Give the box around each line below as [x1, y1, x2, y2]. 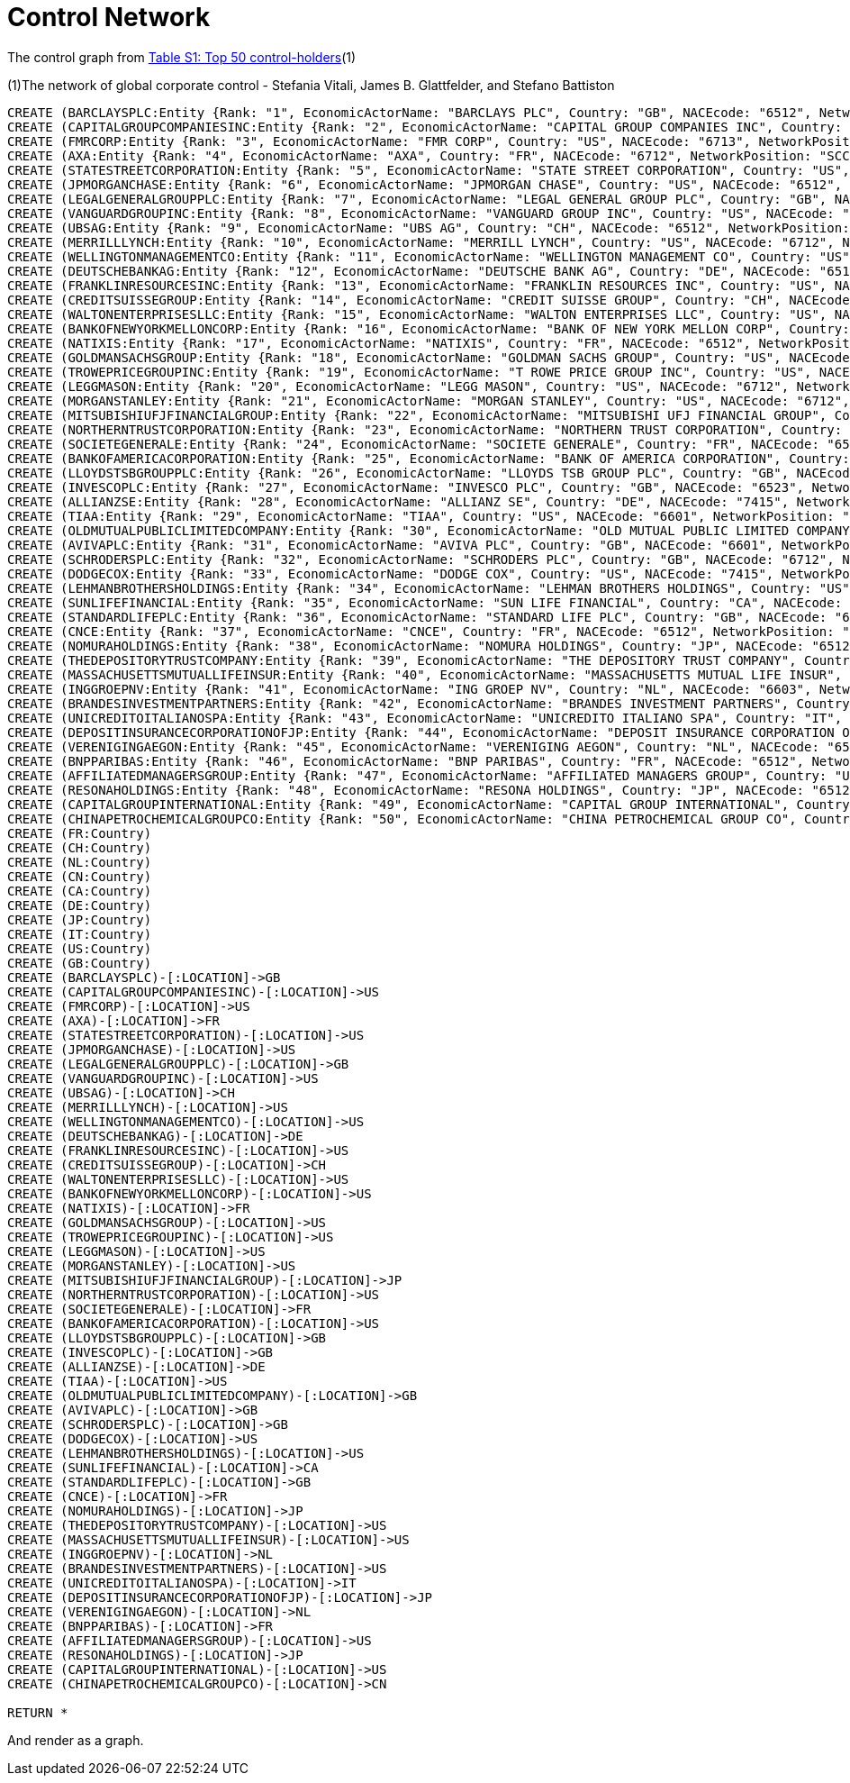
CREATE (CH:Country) [7, 840, 152, 855]
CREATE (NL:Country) [7, 854, 152, 869]
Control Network [7, 2, 211, 32]
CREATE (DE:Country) [7, 897, 152, 913]
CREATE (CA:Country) [7, 883, 152, 898]
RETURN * [7, 1705, 68, 1720]
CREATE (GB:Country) [7, 955, 152, 970]
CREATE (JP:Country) [7, 912, 152, 927]
